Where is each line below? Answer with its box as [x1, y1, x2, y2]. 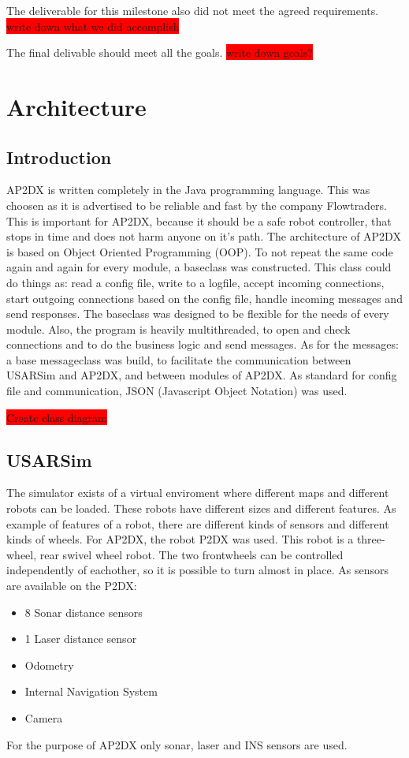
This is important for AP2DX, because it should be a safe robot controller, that [6, 212, 392, 229]
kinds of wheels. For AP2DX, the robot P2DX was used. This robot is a [6, 531, 354, 547]
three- [356, 531, 385, 547]
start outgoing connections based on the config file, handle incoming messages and [6, 289, 403, 306]
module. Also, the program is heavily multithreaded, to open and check [6, 320, 351, 337]
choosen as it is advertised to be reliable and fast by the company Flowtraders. [6, 196, 388, 213]
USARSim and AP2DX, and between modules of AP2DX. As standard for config [6, 367, 397, 383]
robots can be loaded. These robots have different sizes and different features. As [6, 500, 396, 517]
